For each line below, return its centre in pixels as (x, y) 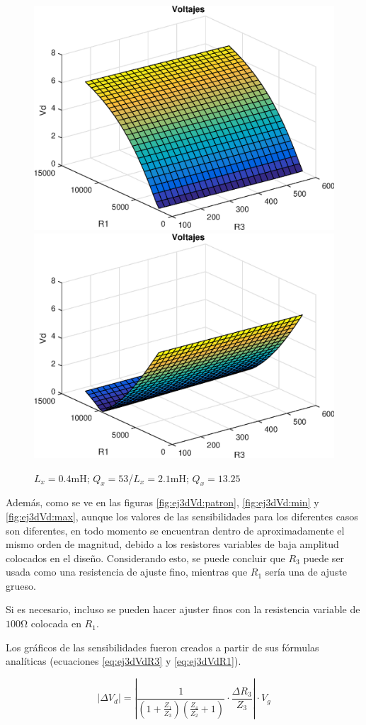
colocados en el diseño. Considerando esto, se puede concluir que (145, 558)
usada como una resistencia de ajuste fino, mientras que (127, 572)
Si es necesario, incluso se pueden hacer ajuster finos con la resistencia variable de (183, 609)
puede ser (324, 558)
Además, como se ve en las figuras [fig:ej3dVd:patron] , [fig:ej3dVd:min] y (162, 502)
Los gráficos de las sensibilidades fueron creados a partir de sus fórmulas (162, 647)
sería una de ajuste (306, 572)
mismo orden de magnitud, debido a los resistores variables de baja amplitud (172, 544)
